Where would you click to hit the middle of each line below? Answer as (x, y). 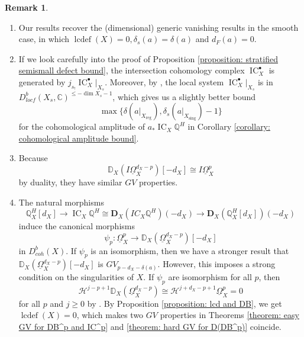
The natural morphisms (61, 202)
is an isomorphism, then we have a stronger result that (190, 250)
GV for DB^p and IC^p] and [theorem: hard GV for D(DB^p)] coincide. (150, 326)
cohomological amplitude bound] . (79, 138)
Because (33, 158)
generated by (42, 81)
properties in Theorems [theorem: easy (229, 315)
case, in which (44, 39)
